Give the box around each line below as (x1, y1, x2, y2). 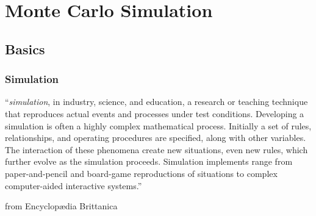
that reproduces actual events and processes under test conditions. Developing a (5, 107, 304, 120)
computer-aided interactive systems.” (5, 179, 142, 192)
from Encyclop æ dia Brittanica (5, 200, 118, 212)
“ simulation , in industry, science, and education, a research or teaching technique (5, 95, 308, 108)
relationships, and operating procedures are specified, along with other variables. (5, 131, 306, 144)
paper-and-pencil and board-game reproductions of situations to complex (5, 167, 278, 179)
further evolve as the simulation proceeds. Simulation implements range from (5, 155, 293, 168)
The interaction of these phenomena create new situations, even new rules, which (5, 143, 308, 156)
